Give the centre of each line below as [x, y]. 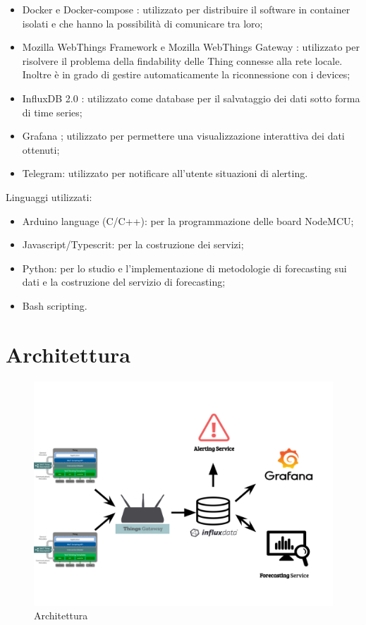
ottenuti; [41, 149]
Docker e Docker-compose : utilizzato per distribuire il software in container [186, 9]
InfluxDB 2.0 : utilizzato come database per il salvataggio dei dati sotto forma [191, 98]
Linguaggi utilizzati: [49, 196]
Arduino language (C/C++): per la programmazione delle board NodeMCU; [188, 220]
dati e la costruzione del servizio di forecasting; [124, 282]
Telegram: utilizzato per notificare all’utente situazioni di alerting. [165, 173]
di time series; [52, 112]
